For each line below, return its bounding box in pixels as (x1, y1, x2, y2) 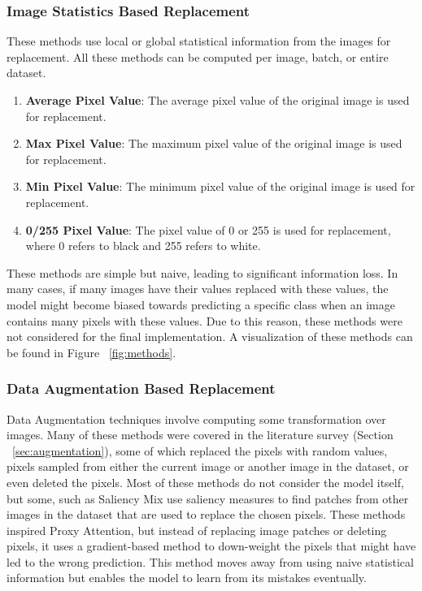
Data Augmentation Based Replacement (7, 378, 276, 399)
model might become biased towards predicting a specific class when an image (7, 295, 395, 313)
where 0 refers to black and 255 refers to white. (25, 237, 261, 254)
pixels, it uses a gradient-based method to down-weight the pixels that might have (7, 537, 416, 554)
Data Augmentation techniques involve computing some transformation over (7, 410, 386, 427)
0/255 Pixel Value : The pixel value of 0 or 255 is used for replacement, (25, 221, 391, 238)
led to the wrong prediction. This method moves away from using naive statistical (7, 553, 414, 570)
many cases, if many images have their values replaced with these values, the (7, 280, 389, 297)
